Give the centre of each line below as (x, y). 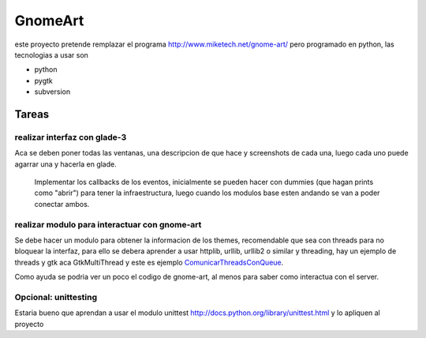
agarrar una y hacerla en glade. (66, 164)
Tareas (32, 114)
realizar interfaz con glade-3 (71, 137)
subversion (52, 92)
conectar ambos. (62, 204)
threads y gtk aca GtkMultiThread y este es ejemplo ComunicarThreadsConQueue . (149, 262)
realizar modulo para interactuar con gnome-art (108, 224)
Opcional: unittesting (56, 297)
